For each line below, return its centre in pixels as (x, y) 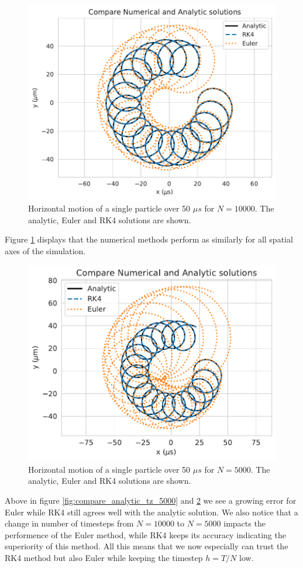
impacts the (245, 523)
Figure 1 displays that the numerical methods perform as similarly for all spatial (149, 239)
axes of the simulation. (45, 251)
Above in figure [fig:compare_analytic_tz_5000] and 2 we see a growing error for (151, 500)
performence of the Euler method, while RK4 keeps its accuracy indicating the (145, 534)
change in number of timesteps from (69, 523)
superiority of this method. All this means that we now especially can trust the (147, 546)
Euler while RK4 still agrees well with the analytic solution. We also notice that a (151, 512)
